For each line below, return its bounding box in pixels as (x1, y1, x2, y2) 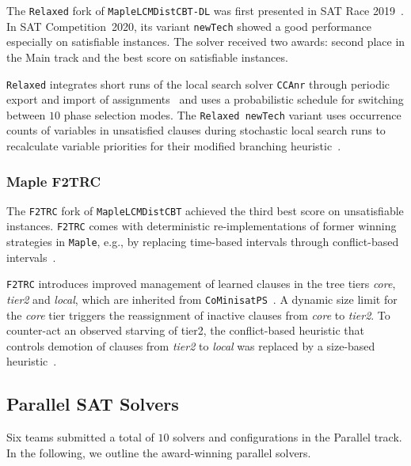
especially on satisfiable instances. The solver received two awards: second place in (6, 33, 405, 50)
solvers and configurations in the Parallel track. (173, 429, 402, 445)
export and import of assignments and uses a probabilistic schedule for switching (6, 91, 404, 108)
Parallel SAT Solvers (6, 392, 179, 416)
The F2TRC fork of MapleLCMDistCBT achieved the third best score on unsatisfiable (6, 202, 404, 218)
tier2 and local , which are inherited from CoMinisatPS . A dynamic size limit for (6, 291, 398, 308)
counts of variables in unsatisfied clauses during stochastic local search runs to (6, 122, 386, 138)
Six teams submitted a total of (6, 429, 154, 445)
